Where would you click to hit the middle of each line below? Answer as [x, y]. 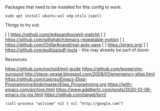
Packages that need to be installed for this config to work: [63, 7]
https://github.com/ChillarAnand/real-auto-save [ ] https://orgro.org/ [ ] [77, 45]
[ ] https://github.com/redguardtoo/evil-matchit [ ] [55, 34]
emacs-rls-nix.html [24, 95]
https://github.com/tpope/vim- [113, 69]
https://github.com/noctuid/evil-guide [43, 69]
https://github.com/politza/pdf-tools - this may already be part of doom [77, 50]
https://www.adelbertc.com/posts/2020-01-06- [104, 89]
